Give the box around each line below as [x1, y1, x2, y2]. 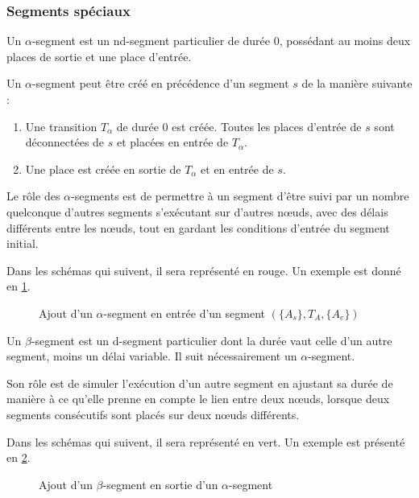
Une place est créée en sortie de [25, 160, 181, 177]
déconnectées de [25, 134, 105, 150]
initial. [6, 235, 39, 252]
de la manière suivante [301, 75, 413, 92]
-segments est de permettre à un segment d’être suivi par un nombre [71, 187, 409, 204]
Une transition [25, 117, 97, 134]
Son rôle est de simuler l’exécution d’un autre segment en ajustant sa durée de [6, 374, 393, 391]
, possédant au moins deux [279, 32, 411, 49]
